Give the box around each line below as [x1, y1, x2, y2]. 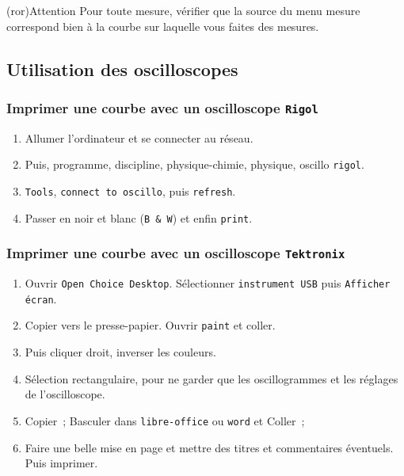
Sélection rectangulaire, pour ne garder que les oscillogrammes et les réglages [25, 370, 398, 387]
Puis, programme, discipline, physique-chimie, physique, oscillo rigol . [25, 156, 364, 173]
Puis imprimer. [25, 455, 98, 471]
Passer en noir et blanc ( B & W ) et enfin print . [25, 209, 253, 226]
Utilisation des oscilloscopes [6, 56, 238, 81]
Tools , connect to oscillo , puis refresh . [25, 183, 236, 199]
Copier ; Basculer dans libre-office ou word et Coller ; [25, 412, 305, 428]
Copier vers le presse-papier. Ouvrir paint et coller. [25, 317, 276, 333]
